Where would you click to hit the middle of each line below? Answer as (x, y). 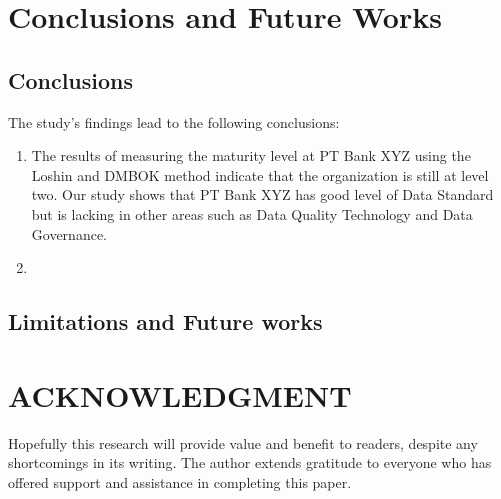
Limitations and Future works (165, 321)
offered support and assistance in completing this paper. (180, 481)
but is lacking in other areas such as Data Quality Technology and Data (252, 213)
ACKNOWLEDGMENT (180, 394)
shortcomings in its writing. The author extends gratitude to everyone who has (250, 462)
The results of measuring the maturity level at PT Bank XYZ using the (251, 155)
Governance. (69, 233)
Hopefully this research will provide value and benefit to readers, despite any (243, 442)
